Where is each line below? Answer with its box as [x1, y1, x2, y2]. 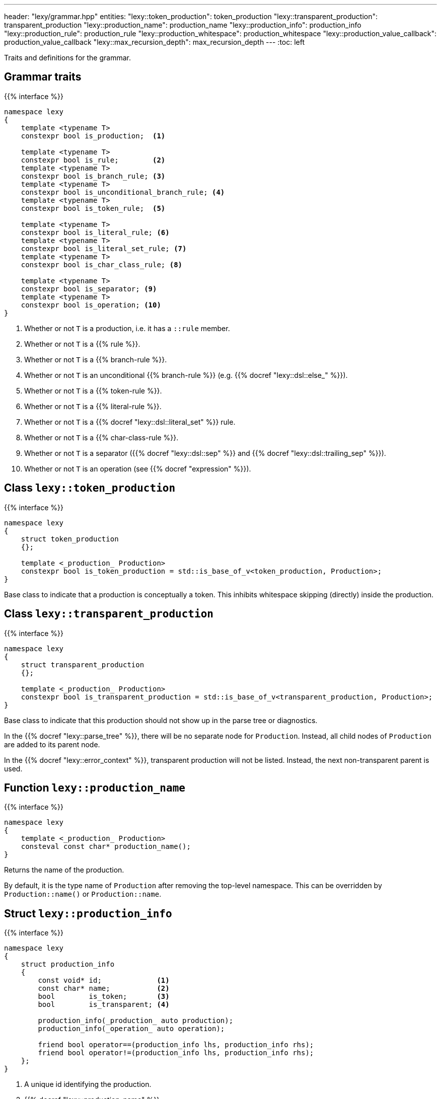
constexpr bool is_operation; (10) [21, 300, 161, 309]
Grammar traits [4, 70, 82, 84]
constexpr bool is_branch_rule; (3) [21, 172, 166, 180]
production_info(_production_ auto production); [38, 1016, 234, 1025]
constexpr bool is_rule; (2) [21, 155, 166, 164]
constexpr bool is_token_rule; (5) [21, 204, 166, 212]
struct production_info [21, 960, 115, 969]
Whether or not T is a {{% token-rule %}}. [24, 386, 162, 395]
